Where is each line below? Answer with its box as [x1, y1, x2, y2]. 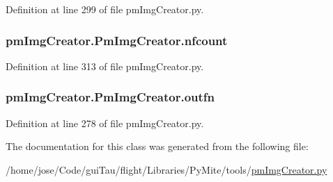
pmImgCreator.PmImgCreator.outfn [6, 88, 215, 106]
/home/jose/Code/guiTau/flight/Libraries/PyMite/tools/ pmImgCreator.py [6, 162, 327, 176]
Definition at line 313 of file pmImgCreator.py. [6, 58, 204, 73]
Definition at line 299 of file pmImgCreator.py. [6, 2, 204, 16]
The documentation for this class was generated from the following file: [6, 139, 309, 154]
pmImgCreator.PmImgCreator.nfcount [6, 31, 228, 49]
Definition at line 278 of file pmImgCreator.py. [6, 115, 204, 130]
